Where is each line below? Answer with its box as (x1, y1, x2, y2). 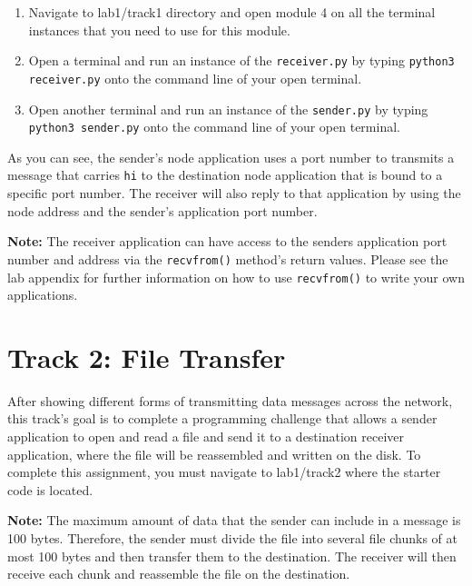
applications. (7, 285, 78, 304)
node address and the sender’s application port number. (7, 201, 318, 220)
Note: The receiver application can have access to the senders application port (7, 232, 447, 251)
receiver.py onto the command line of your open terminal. (28, 68, 362, 87)
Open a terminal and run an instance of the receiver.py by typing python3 (28, 51, 455, 70)
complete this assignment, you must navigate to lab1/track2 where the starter (7, 462, 441, 482)
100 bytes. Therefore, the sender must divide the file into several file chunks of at (7, 529, 457, 548)
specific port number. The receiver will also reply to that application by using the (7, 184, 461, 203)
